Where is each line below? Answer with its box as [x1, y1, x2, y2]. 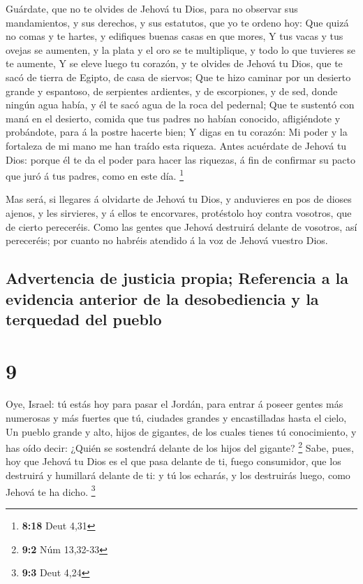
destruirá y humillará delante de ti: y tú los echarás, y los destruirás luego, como [6, 468, 350, 483]
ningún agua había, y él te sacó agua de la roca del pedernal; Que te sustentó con [6, 97, 355, 112]
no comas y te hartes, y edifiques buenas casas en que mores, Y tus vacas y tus [6, 29, 343, 43]
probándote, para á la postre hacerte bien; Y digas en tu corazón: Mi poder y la [6, 124, 348, 139]
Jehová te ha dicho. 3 [6, 482, 96, 499]
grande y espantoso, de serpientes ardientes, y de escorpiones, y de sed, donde [6, 83, 338, 98]
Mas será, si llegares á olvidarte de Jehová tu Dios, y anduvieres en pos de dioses [6, 192, 352, 206]
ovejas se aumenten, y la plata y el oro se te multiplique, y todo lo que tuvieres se [6, 42, 355, 57]
